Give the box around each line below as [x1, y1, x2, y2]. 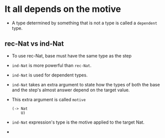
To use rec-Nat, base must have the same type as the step [11, 53, 132, 59]
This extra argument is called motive [11, 96, 86, 102]
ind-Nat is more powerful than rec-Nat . [11, 62, 92, 68]
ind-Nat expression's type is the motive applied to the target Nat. [11, 119, 145, 125]
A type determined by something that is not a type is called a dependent [11, 20, 158, 26]
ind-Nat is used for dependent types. [11, 72, 88, 78]
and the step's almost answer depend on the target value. [11, 87, 130, 93]
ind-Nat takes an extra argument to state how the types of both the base [11, 81, 160, 87]
